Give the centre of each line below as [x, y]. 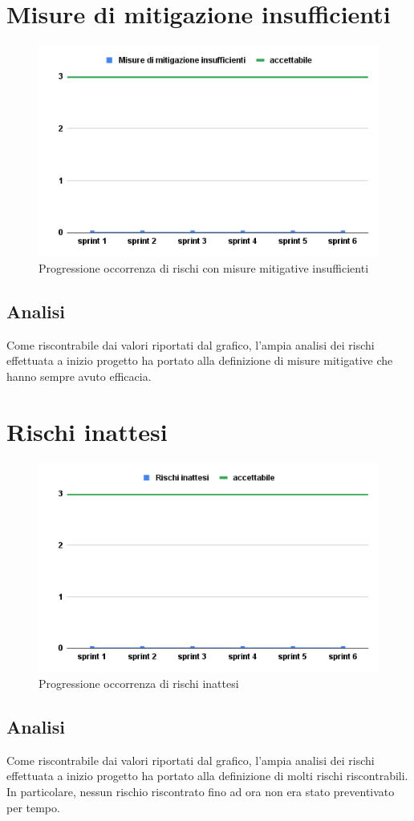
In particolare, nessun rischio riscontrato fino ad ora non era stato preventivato [201, 791]
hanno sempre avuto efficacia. [79, 376]
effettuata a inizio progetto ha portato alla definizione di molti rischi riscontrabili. [207, 776]
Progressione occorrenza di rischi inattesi [139, 683]
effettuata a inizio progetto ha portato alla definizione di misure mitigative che [200, 360]
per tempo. [33, 807]
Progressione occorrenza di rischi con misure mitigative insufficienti [204, 267]
